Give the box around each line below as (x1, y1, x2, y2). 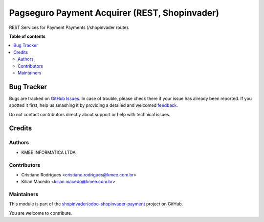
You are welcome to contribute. (9, 210, 72, 216)
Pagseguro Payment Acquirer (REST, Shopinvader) (9, 7, 220, 18)
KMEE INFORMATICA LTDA (21, 149, 76, 155)
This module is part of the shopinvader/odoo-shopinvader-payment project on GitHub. (9, 201, 183, 207)
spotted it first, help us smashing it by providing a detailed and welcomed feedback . (9, 102, 178, 108)
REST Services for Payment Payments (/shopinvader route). (9, 25, 130, 30)
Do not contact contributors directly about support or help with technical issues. (9, 111, 171, 117)
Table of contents (9, 33, 46, 39)
